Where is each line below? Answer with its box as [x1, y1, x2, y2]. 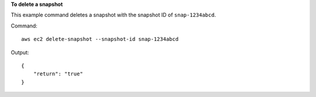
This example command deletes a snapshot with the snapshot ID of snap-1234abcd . [11, 12, 217, 19]
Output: [11, 49, 29, 56]
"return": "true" [33, 71, 83, 77]
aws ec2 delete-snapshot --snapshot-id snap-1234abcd [21, 36, 178, 43]
